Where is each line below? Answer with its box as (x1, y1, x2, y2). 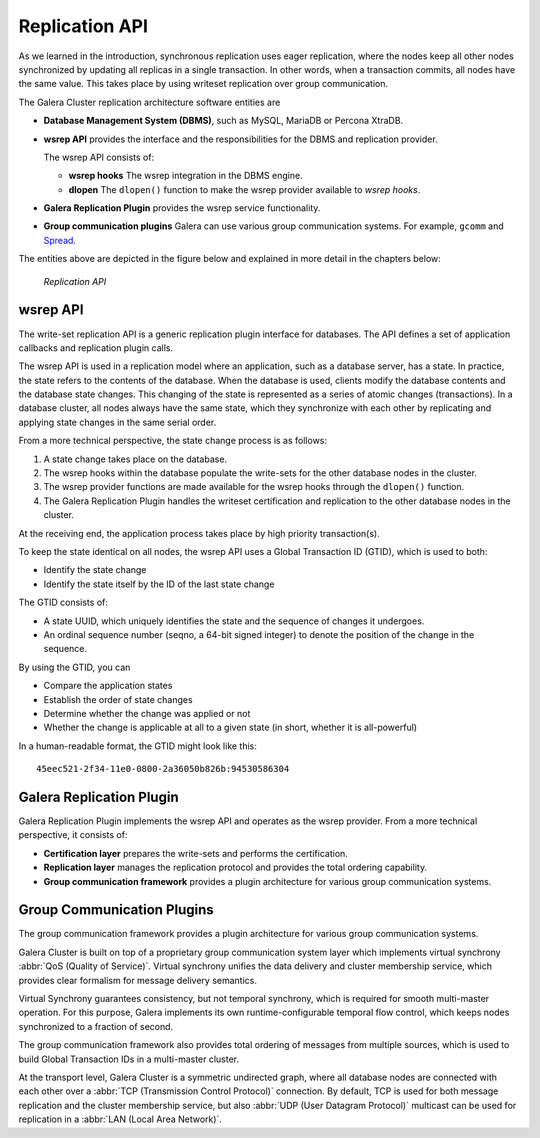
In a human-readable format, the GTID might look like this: (18, 740, 257, 752)
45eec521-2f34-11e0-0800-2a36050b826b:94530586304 (36, 763, 290, 775)
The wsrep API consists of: (43, 151, 155, 163)
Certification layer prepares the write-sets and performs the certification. (43, 847, 349, 859)
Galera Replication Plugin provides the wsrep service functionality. (43, 202, 321, 214)
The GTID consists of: (18, 596, 109, 609)
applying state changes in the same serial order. (18, 416, 217, 428)
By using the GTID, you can (18, 661, 131, 673)
